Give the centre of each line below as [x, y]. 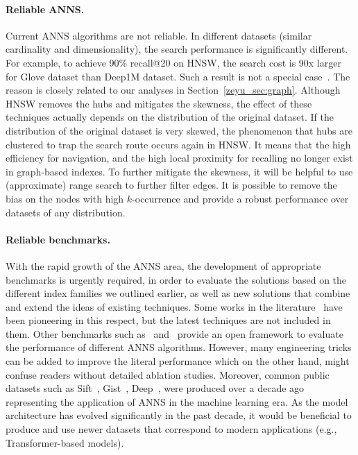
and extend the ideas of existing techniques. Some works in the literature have [174, 306]
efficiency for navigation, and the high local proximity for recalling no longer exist [179, 158]
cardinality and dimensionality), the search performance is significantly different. [177, 49]
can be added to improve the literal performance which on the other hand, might [178, 361]
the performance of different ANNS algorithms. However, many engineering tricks [179, 347]
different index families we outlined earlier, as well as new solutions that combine [178, 293]
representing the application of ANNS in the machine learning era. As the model [177, 401]
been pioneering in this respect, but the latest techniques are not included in [168, 320]
